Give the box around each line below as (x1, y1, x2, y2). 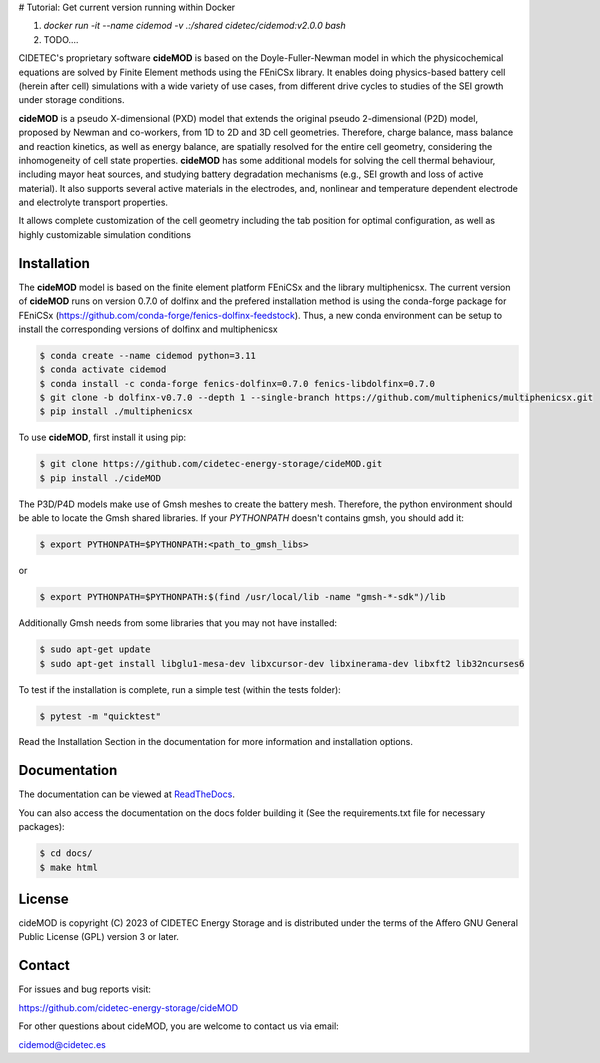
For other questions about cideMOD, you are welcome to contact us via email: (18, 1020, 339, 1032)
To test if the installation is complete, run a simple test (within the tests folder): (18, 683, 342, 695)
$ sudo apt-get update (39, 644, 151, 655)
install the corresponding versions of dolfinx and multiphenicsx (18, 323, 279, 335)
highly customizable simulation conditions (18, 228, 192, 240)
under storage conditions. (18, 94, 125, 106)
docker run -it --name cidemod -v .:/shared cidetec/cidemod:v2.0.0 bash (43, 20, 347, 32)
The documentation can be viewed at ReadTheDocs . (18, 788, 235, 800)
